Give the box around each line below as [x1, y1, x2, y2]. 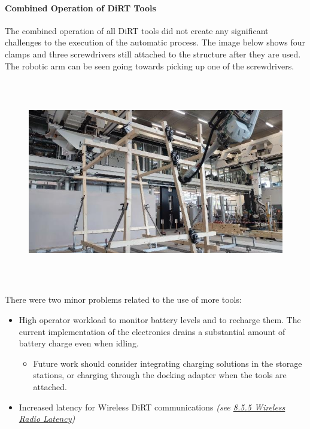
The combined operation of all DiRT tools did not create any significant [5, 24, 269, 36]
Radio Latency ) [19, 412, 75, 425]
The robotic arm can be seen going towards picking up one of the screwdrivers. [5, 59, 294, 72]
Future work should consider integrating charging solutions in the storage [33, 357, 302, 369]
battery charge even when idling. [19, 337, 139, 349]
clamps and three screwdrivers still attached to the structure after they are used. [5, 47, 301, 60]
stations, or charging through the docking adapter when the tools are [33, 369, 287, 381]
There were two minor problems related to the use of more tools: [5, 293, 242, 306]
